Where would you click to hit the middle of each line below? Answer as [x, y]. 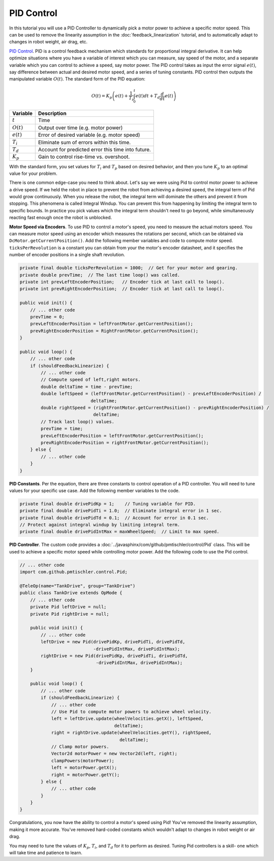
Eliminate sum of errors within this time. [84, 142]
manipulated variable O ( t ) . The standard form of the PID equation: [77, 79]
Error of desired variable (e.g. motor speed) [89, 135]
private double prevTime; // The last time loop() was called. [100, 275]
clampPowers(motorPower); [83, 761]
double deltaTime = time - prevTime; [87, 387]
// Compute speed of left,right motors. [91, 380]
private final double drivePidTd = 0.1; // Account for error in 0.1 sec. [114, 518]
